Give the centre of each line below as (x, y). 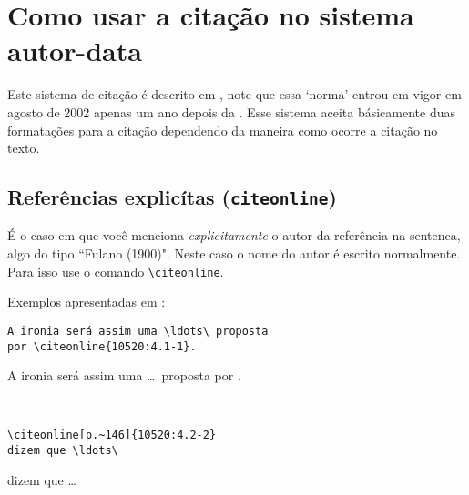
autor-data (75, 51)
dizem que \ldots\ (63, 451)
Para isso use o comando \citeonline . (116, 271)
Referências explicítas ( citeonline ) (172, 197)
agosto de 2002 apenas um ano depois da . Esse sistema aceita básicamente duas (231, 111)
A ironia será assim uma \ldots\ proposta (138, 331)
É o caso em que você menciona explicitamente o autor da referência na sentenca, (234, 235)
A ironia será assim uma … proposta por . (124, 375)
